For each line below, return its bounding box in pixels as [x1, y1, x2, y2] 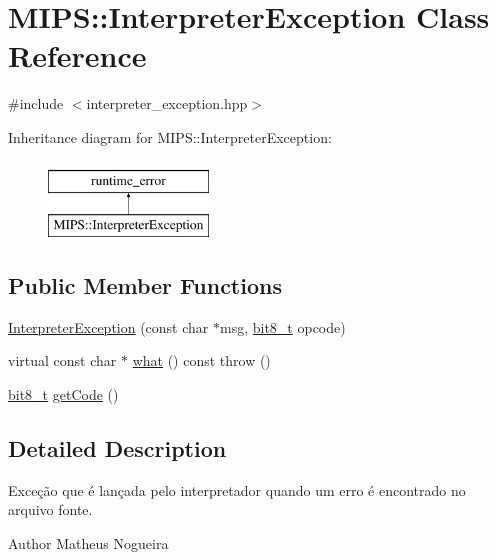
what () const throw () [132, 350, 271, 371]
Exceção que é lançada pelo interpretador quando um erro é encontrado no [8, 479, 466, 500]
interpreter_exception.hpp [86, 93, 248, 114]
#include [8, 93, 64, 114]
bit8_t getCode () [8, 384, 119, 405]
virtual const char [8, 350, 117, 371]
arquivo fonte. [8, 499, 93, 520]
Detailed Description [8, 433, 227, 464]
